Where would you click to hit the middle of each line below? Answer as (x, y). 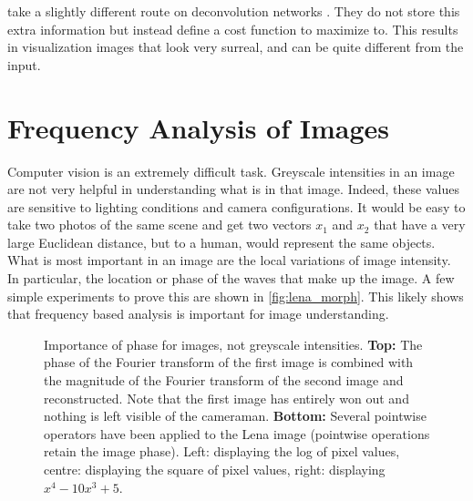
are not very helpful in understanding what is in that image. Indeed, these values (233, 189)
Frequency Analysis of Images (198, 127)
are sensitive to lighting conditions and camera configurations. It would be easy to (236, 206)
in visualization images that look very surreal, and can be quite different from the (236, 47)
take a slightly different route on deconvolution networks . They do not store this (234, 11)
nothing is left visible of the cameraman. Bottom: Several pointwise (235, 416)
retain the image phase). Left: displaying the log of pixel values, (222, 451)
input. (24, 64)
